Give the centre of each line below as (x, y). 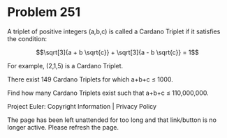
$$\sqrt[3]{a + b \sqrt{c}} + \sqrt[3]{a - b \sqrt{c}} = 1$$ (117, 52)
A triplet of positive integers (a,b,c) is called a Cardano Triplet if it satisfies (114, 31)
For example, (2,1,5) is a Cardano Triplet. (65, 66)
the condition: (27, 38)
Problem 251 (44, 12)
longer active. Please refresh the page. (63, 127)
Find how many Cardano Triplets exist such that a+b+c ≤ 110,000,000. (108, 93)
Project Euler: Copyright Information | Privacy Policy (82, 106)
